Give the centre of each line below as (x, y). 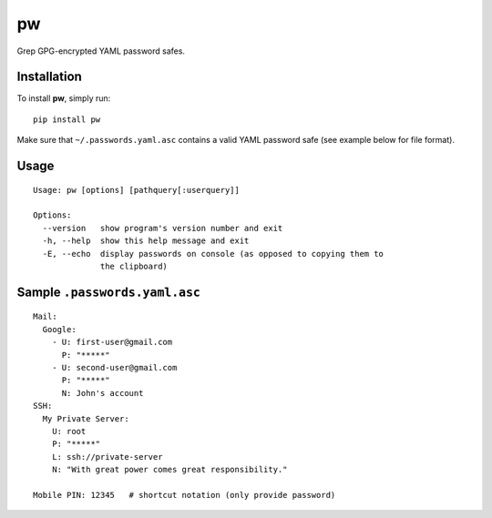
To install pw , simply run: (64, 98)
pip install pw (67, 119)
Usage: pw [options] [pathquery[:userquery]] (137, 190)
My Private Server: (86, 418)
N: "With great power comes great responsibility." (169, 470)
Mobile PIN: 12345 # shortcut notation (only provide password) (184, 495)
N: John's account (102, 393)
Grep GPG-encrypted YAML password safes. (101, 51)
